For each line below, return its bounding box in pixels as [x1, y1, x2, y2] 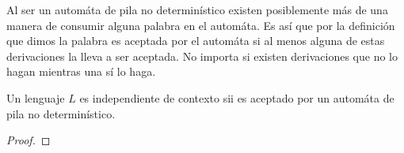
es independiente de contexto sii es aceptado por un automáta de [79, 89, 394, 106]
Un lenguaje [6, 89, 65, 106]
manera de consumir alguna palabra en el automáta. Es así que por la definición [6, 17, 395, 33]
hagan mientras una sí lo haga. [6, 63, 156, 80]
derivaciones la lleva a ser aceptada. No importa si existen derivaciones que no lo [6, 47, 398, 64]
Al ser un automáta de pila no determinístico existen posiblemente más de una [6, 2, 388, 17]
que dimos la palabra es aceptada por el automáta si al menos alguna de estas [6, 32, 385, 49]
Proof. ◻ [6, 132, 51, 148]
